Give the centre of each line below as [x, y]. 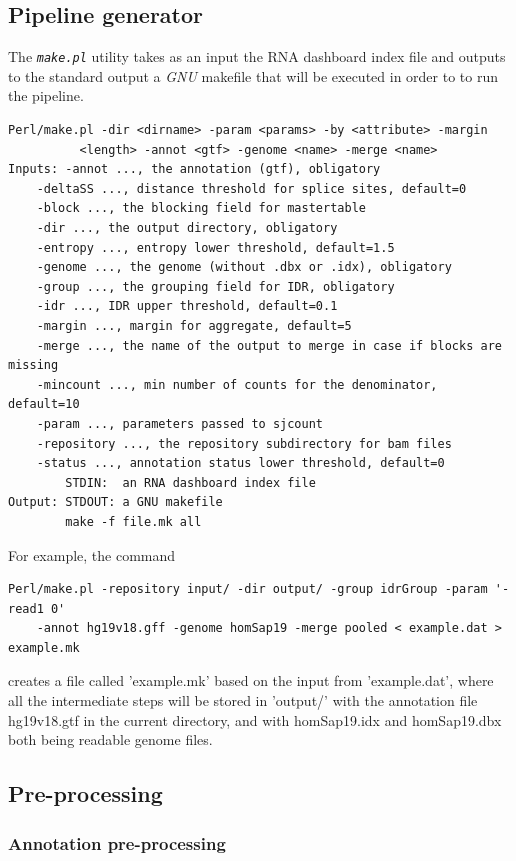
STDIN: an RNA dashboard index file [190, 482]
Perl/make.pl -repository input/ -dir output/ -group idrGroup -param [248, 589]
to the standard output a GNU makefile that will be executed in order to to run [253, 75]
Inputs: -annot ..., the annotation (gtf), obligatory [194, 169]
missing [33, 365]
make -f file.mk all [133, 521]
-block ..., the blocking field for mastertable [201, 208]
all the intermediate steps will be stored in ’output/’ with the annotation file [243, 700]
